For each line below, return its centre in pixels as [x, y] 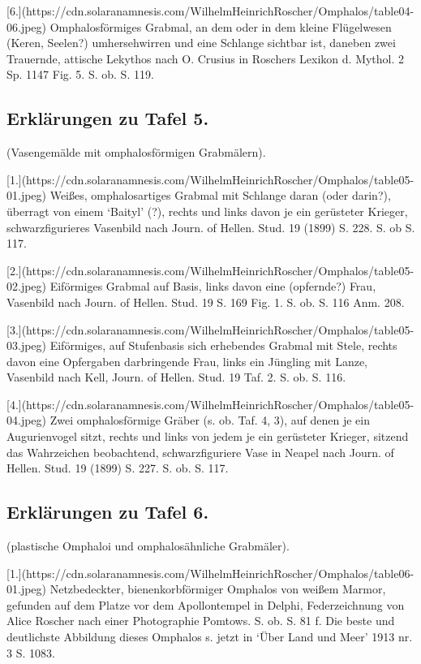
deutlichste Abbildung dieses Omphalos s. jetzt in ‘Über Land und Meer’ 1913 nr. [210, 637]
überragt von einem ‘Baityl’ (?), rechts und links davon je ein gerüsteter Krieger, [207, 211]
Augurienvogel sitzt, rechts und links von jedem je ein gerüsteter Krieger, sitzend [208, 436]
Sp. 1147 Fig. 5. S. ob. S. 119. [80, 74]
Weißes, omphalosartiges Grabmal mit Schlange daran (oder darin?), [220, 195]
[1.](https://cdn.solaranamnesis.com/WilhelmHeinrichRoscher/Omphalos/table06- [210, 573]
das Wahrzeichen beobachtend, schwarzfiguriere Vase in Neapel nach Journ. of [200, 452]
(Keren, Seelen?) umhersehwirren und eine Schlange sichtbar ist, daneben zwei [201, 43]
